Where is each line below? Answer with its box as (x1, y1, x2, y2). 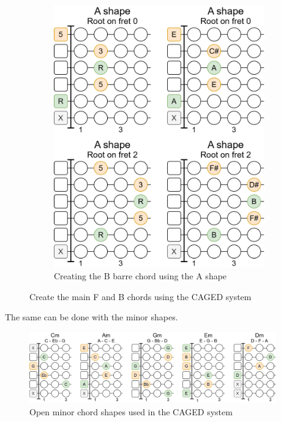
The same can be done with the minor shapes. (5, 311, 178, 323)
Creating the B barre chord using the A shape (54, 269, 227, 282)
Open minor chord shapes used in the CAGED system (29, 405, 233, 418)
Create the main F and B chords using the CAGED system (29, 290, 252, 303)
